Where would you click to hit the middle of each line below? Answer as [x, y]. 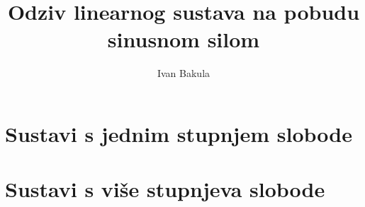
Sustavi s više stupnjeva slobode [165, 189]
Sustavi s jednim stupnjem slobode [179, 133]
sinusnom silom [184, 39]
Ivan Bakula [184, 73]
